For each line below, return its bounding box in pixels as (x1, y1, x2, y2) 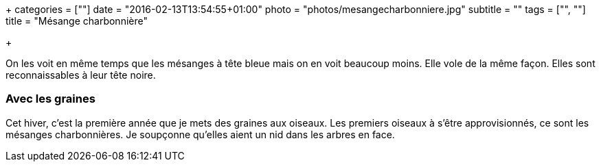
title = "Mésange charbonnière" (5, 15, 148, 27)
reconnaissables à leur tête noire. (5, 69, 156, 81)
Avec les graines (5, 92, 95, 106)
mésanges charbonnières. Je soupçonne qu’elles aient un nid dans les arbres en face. (5, 128, 395, 140)
